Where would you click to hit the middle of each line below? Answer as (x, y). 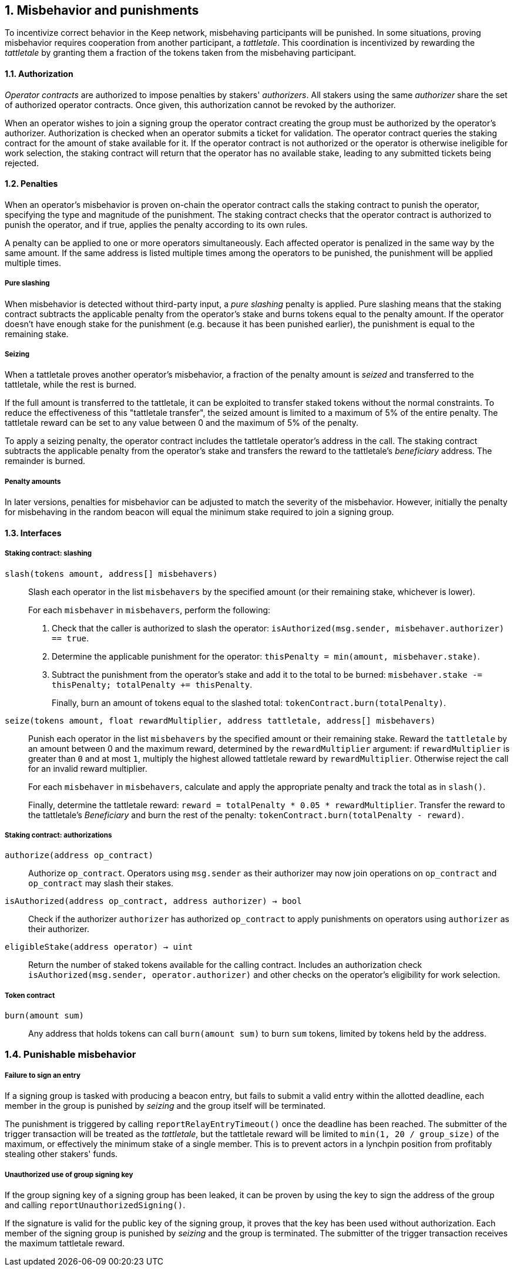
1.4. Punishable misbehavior (70, 1054)
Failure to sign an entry (43, 1075)
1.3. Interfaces (33, 533)
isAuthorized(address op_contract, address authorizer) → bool (153, 901)
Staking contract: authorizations (58, 835)
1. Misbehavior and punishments (102, 10)
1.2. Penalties (31, 184)
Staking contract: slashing (48, 554)
